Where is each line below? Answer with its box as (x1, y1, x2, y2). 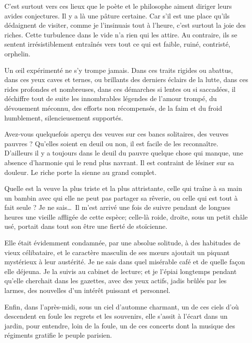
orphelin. (4, 48, 31, 58)
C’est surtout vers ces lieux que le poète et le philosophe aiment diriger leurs (4, 1, 232, 11)
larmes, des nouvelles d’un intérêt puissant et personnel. (4, 285, 171, 295)
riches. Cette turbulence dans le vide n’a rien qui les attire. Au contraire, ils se (4, 29, 237, 39)
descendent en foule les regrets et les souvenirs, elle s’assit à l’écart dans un (4, 311, 228, 321)
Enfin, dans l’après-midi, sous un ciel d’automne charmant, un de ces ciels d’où (4, 301, 239, 311)
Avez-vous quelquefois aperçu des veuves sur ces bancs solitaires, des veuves (4, 129, 229, 139)
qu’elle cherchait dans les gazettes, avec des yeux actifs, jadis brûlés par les (4, 275, 227, 286)
